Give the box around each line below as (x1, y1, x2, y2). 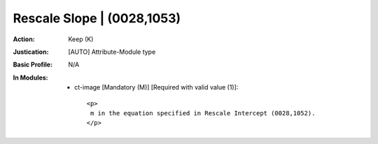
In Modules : (13, 73, 48, 82)
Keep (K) (68, 35, 94, 43)
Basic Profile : (13, 60, 52, 69)
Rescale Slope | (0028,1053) (13, 10, 181, 26)
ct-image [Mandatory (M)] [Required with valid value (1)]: (74, 83, 239, 92)
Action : (13, 35, 35, 43)
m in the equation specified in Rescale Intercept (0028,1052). (90, 109, 316, 117)
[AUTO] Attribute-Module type (68, 48, 156, 56)
